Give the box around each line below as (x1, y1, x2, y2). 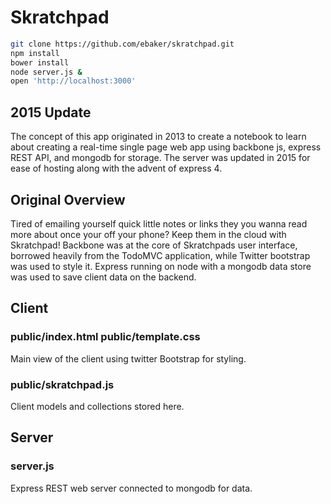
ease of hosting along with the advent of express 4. (10, 162, 223, 175)
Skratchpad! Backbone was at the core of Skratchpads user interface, (10, 239, 298, 251)
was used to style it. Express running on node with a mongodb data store (10, 260, 312, 272)
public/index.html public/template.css (10, 330, 201, 344)
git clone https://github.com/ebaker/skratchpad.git (10, 39, 235, 49)
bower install (10, 57, 70, 68)
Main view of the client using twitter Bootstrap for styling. (10, 352, 247, 365)
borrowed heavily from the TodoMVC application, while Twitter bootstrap (10, 249, 311, 261)
